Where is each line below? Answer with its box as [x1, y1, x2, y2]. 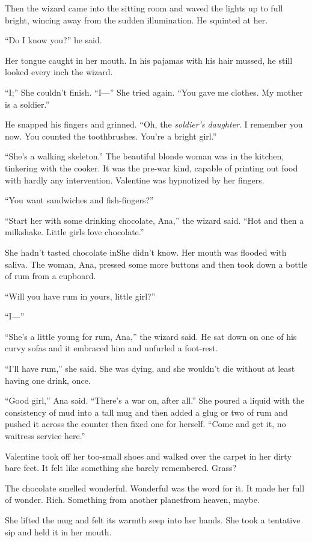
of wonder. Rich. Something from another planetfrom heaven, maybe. [5, 493, 260, 506]
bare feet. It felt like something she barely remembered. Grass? [5, 461, 237, 474]
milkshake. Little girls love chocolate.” [5, 226, 144, 238]
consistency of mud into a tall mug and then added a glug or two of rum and [5, 405, 288, 418]
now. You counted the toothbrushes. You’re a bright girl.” [5, 129, 217, 142]
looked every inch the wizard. [5, 66, 113, 78]
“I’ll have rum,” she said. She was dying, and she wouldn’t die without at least [5, 362, 295, 375]
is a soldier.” [5, 97, 50, 110]
